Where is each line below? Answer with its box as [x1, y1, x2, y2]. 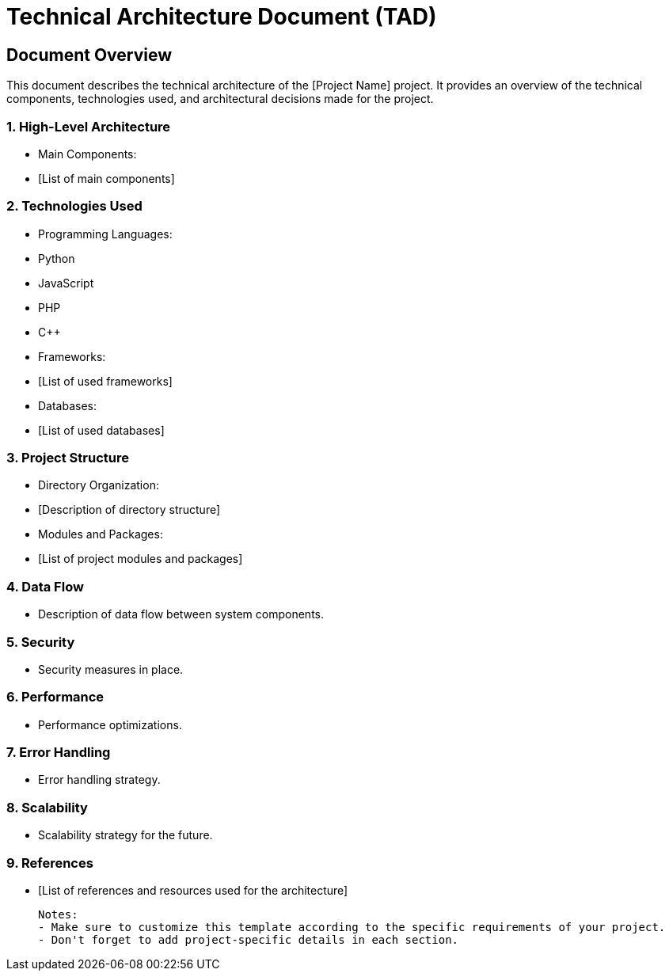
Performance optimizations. [38, 717, 182, 732]
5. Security [6, 633, 75, 650]
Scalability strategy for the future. [38, 828, 213, 842]
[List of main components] [38, 171, 175, 185]
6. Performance [6, 689, 105, 705]
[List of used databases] [38, 423, 165, 437]
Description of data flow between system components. [38, 607, 325, 622]
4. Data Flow [6, 578, 84, 595]
